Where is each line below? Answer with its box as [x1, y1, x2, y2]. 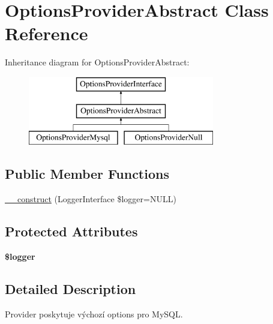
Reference [5, 21, 88, 46]
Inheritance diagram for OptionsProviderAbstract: [5, 56, 190, 68]
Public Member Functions [5, 164, 169, 183]
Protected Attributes [5, 222, 138, 241]
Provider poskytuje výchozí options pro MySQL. [5, 307, 183, 320]
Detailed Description [5, 279, 136, 298]
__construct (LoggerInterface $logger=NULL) [5, 193, 176, 205]
